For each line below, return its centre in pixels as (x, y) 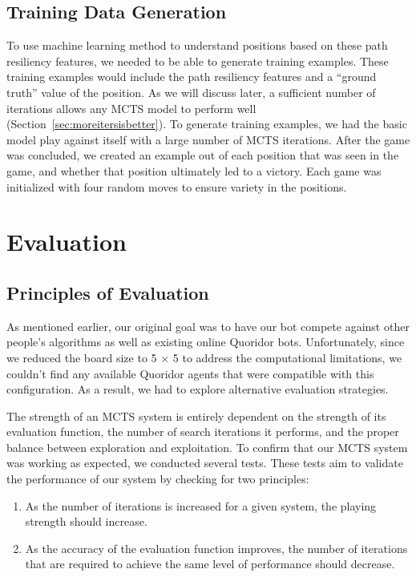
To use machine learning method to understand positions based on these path (197, 45)
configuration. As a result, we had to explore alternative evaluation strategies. (198, 389)
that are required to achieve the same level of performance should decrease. (210, 564)
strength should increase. (86, 521)
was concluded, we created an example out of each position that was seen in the (203, 155)
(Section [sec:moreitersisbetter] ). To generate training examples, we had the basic (207, 124)
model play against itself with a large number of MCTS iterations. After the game (208, 139)
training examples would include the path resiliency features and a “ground (192, 77)
